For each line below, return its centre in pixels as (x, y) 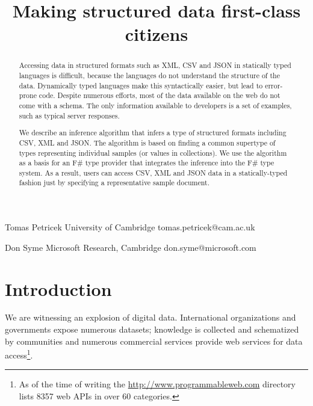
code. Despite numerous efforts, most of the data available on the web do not (160, 95)
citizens (156, 34)
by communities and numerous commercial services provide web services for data (154, 341)
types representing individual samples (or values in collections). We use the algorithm (153, 152)
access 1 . (19, 354)
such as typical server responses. (69, 115)
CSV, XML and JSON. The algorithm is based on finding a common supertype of (147, 142)
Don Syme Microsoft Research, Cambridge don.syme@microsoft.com (131, 247)
